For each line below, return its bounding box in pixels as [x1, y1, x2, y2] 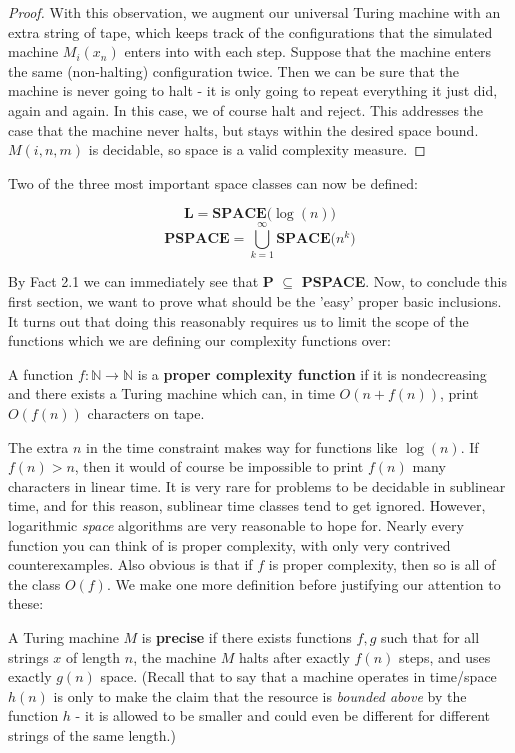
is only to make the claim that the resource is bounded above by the [53, 685, 467, 706]
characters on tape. [87, 403, 205, 424]
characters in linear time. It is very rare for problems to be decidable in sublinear [8, 475, 506, 496]
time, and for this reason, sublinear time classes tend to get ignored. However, [8, 495, 486, 516]
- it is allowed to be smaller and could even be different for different [75, 705, 491, 726]
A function [8, 363, 74, 384]
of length [65, 646, 121, 667]
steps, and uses [398, 646, 491, 667]
